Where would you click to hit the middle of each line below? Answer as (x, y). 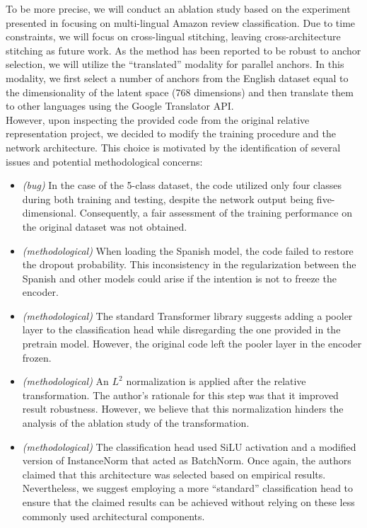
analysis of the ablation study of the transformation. (136, 423)
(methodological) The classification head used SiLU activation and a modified (189, 446)
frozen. (37, 357)
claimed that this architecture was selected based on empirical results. (174, 474)
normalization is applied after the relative (216, 381)
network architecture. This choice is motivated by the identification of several (173, 147)
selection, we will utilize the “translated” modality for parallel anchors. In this (175, 64)
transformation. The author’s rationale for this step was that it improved (180, 395)
